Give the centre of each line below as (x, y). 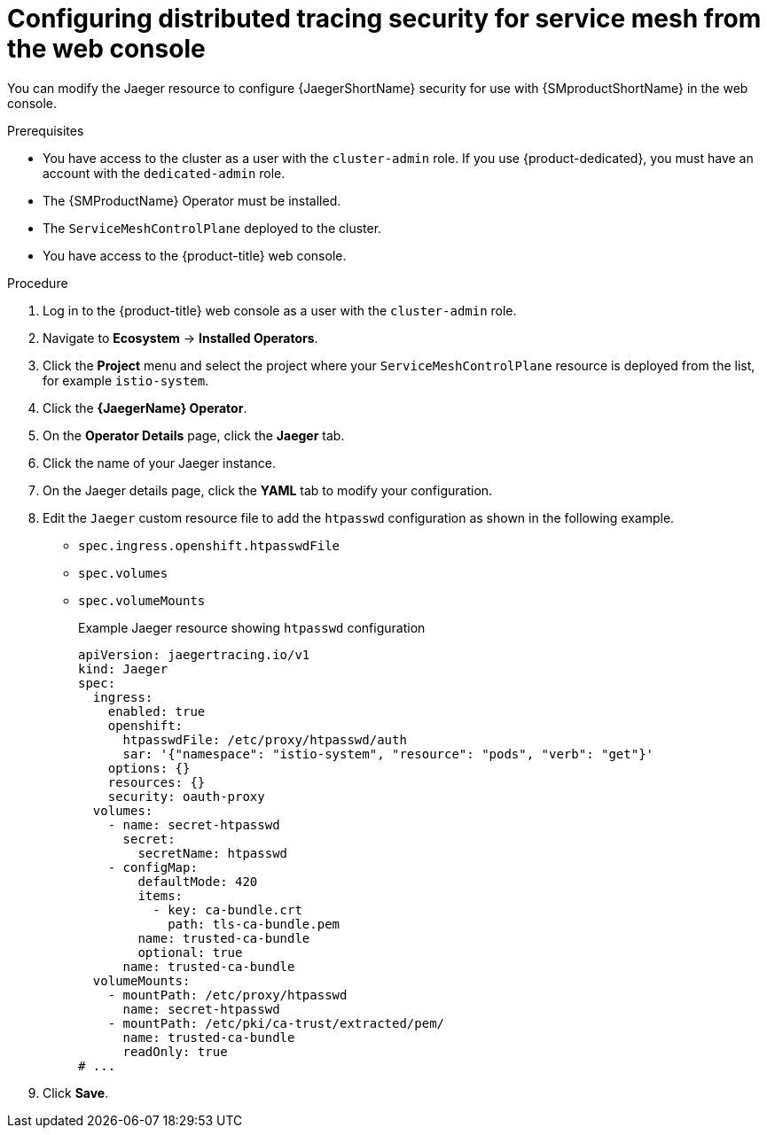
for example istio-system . (126, 380)
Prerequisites (46, 130)
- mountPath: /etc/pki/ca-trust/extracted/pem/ (276, 1023)
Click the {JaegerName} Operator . (145, 408)
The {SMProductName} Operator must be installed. (192, 200)
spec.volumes (123, 573)
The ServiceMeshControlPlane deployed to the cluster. (212, 228)
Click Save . (76, 1092)
